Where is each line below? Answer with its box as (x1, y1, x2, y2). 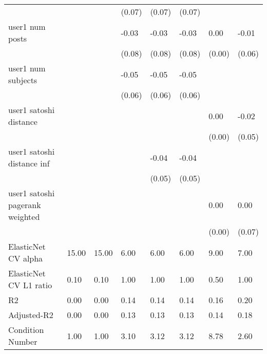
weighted (8, 211, 40, 222)
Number (8, 336, 37, 347)
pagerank (8, 199, 41, 211)
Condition (8, 324, 44, 336)
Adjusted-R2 (8, 309, 53, 321)
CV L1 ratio (8, 279, 52, 291)
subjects (8, 74, 37, 86)
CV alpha (8, 252, 43, 264)
